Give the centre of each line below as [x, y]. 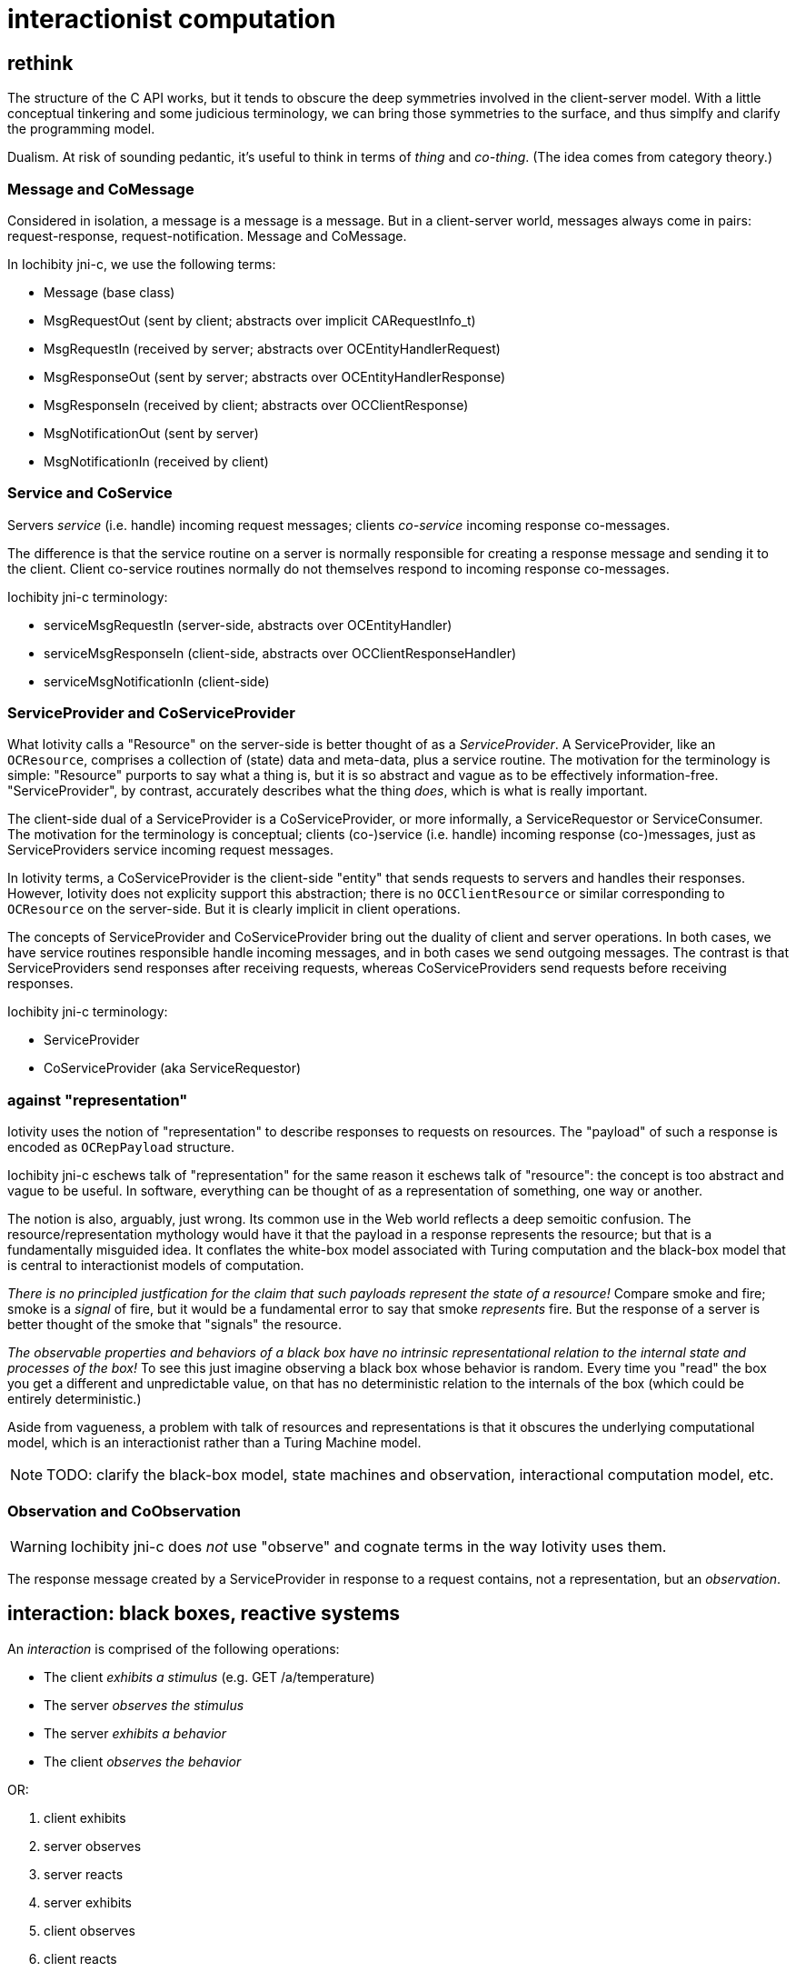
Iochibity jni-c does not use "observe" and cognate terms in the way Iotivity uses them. [368, 1546]
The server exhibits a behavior [135, 1733]
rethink [40, 63]
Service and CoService [90, 493]
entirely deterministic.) [75, 1399]
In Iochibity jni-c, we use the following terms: [142, 264]
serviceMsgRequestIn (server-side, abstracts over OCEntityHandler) [248, 625]
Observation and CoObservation [124, 1511]
